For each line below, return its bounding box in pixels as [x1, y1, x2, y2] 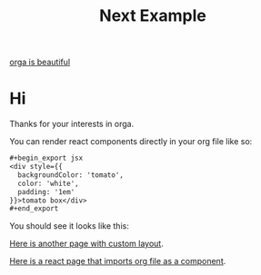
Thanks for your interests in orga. [9, 119, 135, 130]
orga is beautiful [9, 56, 71, 68]
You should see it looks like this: [9, 221, 129, 231]
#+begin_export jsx [9, 153, 84, 163]
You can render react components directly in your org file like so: [9, 136, 253, 147]
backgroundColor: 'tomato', [17, 170, 125, 180]
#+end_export [9, 204, 59, 213]
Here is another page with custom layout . [9, 238, 164, 250]
